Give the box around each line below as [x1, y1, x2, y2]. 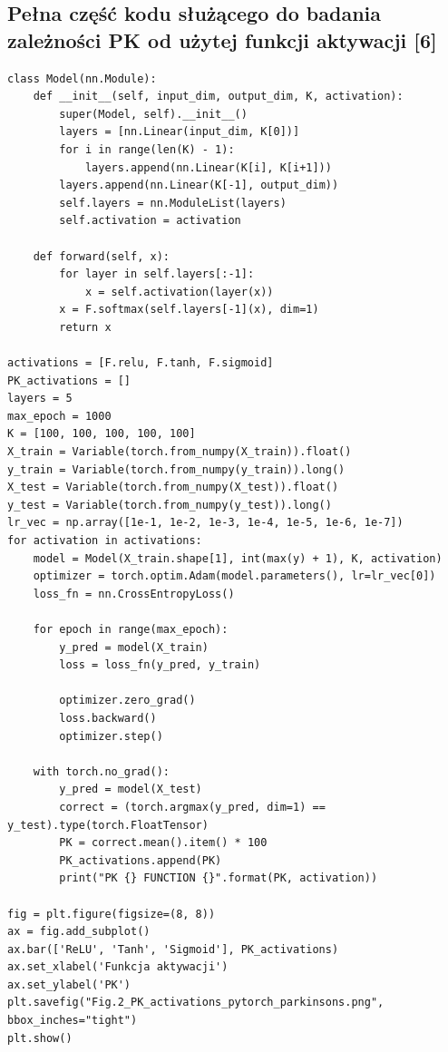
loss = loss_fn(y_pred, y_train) [59, 658, 261, 672]
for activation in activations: [7, 534, 202, 548]
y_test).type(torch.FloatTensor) [7, 818, 209, 832]
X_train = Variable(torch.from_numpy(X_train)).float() [7, 445, 352, 459]
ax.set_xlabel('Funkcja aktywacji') [7, 960, 229, 974]
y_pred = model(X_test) [59, 783, 202, 796]
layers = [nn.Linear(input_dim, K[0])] [59, 125, 300, 139]
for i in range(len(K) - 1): [59, 142, 235, 156]
